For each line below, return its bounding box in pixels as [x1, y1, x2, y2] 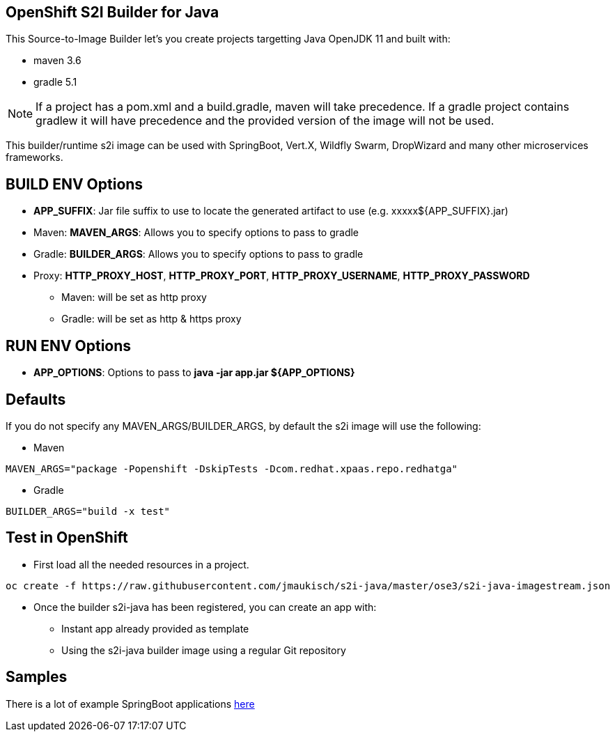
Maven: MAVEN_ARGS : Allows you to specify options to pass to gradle [33, 226, 359, 239]
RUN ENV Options [6, 336, 132, 355]
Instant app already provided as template [61, 622, 249, 635]
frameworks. [6, 151, 63, 164]
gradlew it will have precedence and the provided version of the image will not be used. [36, 114, 495, 128]
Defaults [6, 390, 66, 408]
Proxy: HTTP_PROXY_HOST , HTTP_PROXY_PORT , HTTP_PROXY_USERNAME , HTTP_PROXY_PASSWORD [33, 270, 530, 282]
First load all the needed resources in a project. [33, 558, 249, 571]
